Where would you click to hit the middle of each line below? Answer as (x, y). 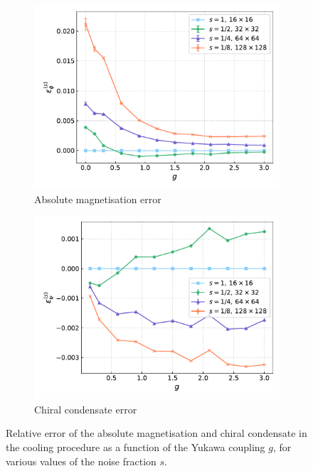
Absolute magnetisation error (98, 199)
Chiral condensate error (86, 409)
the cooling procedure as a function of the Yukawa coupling (136, 446)
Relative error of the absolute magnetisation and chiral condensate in (156, 433)
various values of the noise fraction (81, 461)
